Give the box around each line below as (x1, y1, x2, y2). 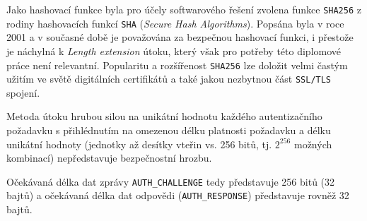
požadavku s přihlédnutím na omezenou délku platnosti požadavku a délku (6, 123, 331, 137)
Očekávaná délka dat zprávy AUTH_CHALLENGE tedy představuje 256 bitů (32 (6, 174, 335, 189)
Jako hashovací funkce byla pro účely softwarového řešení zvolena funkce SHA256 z (6, 2, 361, 16)
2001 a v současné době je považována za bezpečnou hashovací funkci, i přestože (6, 30, 354, 44)
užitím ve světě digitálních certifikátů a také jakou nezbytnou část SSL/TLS (6, 71, 332, 86)
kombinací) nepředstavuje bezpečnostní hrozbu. (6, 150, 212, 165)
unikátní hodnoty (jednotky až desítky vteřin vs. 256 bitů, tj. (6, 136, 272, 151)
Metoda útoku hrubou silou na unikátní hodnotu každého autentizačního (6, 109, 322, 124)
